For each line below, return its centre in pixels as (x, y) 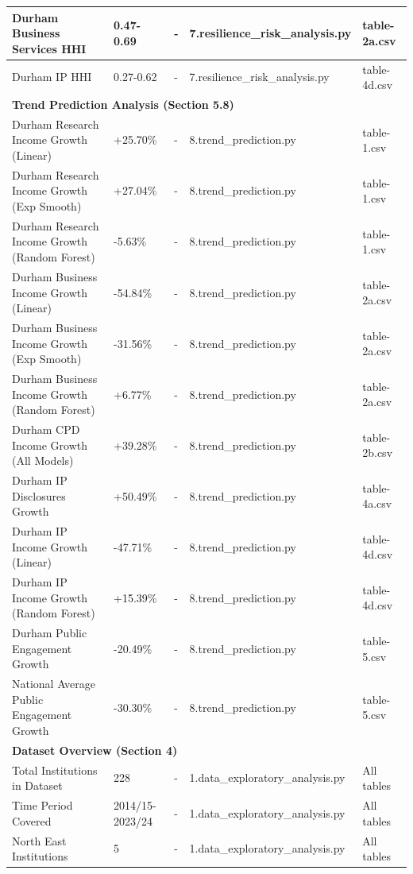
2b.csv (378, 452)
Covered (32, 820)
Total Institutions (55, 770)
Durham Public (50, 633)
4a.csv (377, 503)
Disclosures (39, 495)
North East (39, 840)
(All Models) (43, 460)
